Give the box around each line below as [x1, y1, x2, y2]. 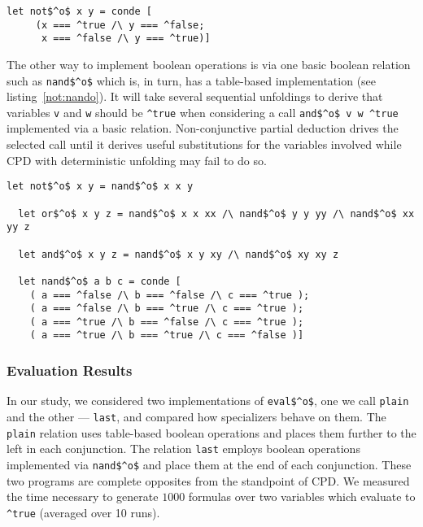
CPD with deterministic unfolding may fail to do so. [7, 151, 267, 168]
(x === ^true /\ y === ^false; [35, 19, 205, 31]
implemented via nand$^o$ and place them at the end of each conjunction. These [7, 455, 412, 473]
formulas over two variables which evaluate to [188, 488, 416, 505]
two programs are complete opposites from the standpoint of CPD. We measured [7, 472, 410, 489]
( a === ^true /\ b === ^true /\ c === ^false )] [29, 329, 304, 342]
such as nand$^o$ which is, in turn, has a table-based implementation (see [7, 72, 377, 89]
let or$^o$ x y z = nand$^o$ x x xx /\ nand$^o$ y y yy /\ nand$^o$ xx [18, 207, 415, 220]
